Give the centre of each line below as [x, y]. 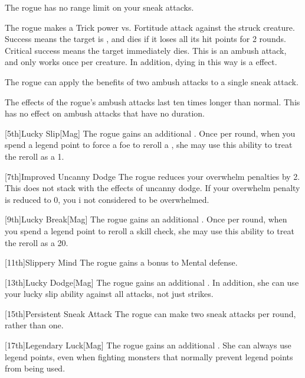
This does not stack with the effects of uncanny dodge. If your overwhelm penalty [152, 188]
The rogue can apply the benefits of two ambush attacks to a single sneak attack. [152, 81]
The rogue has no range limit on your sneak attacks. [99, 7]
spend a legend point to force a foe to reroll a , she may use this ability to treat [149, 145]
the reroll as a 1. [35, 156]
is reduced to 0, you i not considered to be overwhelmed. [107, 199]
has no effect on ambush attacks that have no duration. [105, 113]
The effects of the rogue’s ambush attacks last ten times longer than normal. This [152, 101]
